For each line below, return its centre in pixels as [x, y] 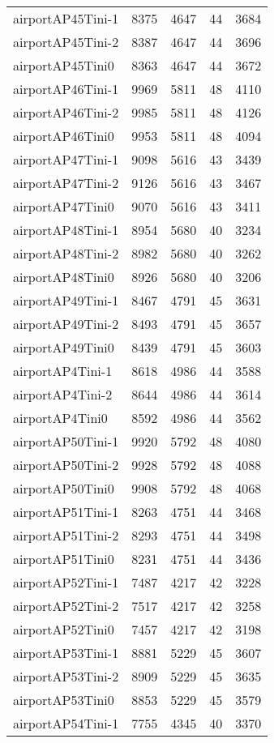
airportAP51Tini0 [64, 559]
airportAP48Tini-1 [66, 230]
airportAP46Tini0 [64, 136]
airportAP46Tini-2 [66, 112]
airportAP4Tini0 [60, 418]
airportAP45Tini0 [64, 65]
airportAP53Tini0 [64, 700]
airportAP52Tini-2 [66, 606]
